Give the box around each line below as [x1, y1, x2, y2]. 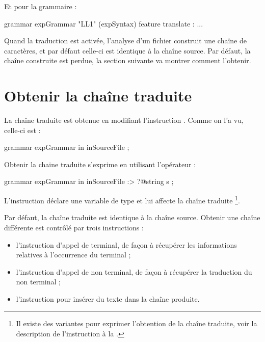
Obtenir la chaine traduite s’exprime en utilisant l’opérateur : [4, 159, 196, 169]
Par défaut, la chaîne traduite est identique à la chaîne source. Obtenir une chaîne [4, 212, 260, 223]
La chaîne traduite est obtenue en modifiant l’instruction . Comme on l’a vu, [4, 115, 244, 125]
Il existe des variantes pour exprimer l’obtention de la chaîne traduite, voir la [16, 318, 257, 329]
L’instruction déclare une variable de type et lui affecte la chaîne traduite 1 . [4, 194, 240, 205]
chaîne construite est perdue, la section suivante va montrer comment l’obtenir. [4, 55, 251, 66]
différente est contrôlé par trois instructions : [4, 222, 144, 232]
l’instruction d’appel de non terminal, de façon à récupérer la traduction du [16, 266, 252, 277]
